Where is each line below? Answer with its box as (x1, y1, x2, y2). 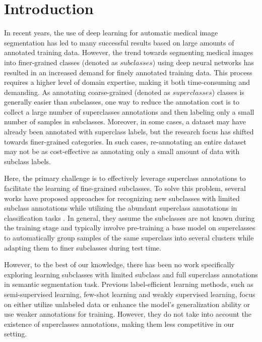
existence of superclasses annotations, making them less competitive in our (4, 318, 234, 329)
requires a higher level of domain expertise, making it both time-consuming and (4, 77, 250, 87)
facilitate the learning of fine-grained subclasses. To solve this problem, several (4, 183, 246, 193)
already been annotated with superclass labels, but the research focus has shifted (4, 126, 254, 137)
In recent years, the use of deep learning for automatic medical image (4, 27, 218, 38)
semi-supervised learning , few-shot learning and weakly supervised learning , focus (4, 288, 255, 299)
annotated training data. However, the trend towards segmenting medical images (4, 47, 253, 58)
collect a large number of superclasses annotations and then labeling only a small (4, 106, 254, 117)
